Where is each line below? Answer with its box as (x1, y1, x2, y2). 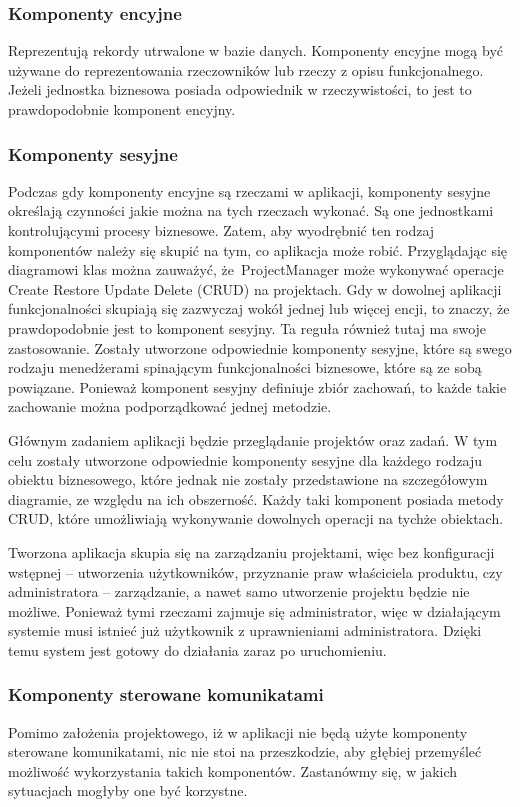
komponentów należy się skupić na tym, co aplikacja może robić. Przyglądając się (8, 239, 508, 260)
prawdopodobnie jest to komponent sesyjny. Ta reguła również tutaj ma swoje (8, 317, 487, 338)
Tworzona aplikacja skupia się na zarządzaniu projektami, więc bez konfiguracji (8, 541, 495, 562)
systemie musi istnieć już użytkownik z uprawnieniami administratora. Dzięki (8, 620, 482, 641)
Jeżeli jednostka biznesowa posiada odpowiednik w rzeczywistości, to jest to (8, 79, 472, 100)
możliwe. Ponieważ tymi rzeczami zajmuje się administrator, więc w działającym (8, 600, 501, 621)
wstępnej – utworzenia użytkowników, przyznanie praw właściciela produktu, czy (8, 561, 503, 582)
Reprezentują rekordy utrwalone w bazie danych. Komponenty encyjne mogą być (8, 40, 504, 61)
